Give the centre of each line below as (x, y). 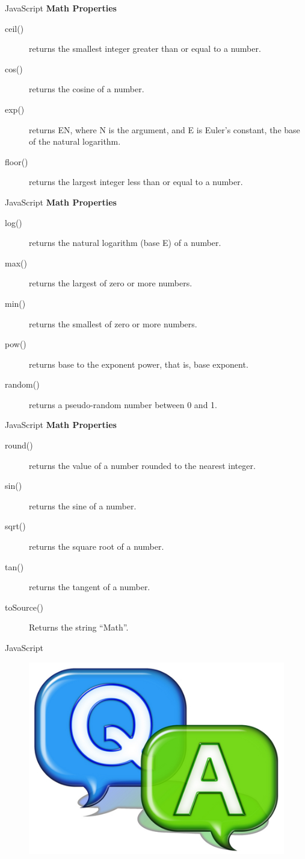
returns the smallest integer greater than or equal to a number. (145, 49)
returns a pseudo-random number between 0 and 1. (123, 404)
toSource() (24, 607)
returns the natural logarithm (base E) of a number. (125, 243)
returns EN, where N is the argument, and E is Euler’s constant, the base (165, 129)
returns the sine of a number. (83, 505)
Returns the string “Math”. (79, 627)
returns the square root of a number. (97, 546)
